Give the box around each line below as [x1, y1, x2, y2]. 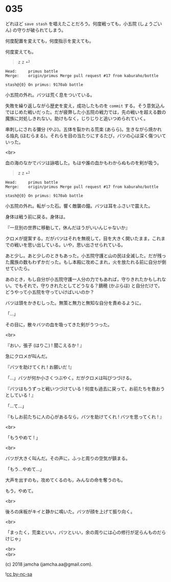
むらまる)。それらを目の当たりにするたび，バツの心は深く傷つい [26, 132, 162, 138]
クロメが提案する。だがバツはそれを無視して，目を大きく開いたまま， [5, 235, 152, 241]
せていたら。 [5, 265, 32, 271]
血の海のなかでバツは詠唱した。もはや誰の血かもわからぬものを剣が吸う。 [5, 159, 162, 166]
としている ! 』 [5, 392, 36, 398]
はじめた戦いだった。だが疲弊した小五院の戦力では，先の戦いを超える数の [9, 109, 166, 115]
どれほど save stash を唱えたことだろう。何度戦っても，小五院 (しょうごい [5, 20, 162, 27]
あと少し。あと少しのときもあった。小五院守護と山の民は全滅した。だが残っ [5, 252, 166, 258]
